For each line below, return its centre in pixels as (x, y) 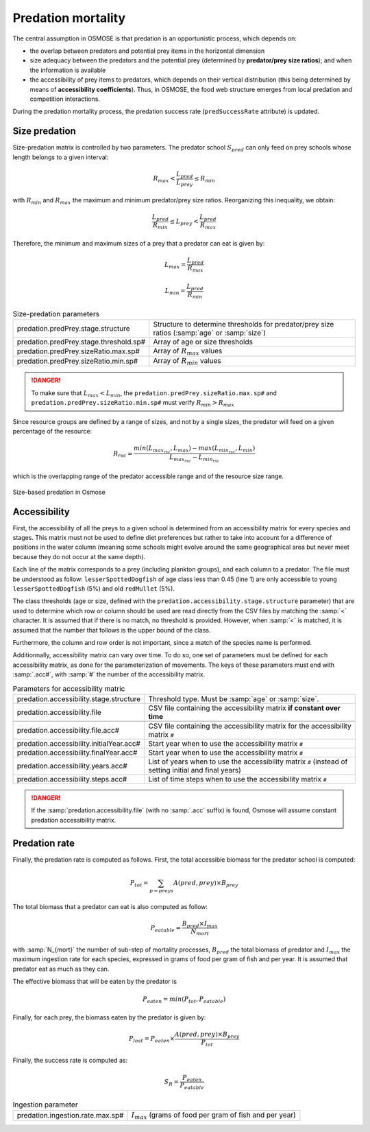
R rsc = (123, 454)
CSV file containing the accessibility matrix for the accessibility (250, 726)
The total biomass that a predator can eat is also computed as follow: (110, 906)
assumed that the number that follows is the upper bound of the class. (112, 630)
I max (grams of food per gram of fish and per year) (213, 1116)
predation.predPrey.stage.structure (73, 328)
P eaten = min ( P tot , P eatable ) (184, 1000)
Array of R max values (188, 351)
